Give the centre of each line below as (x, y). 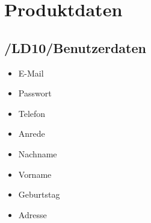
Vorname (35, 174)
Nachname (38, 153)
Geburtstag (39, 194)
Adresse (32, 214)
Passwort (35, 93)
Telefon (32, 113)
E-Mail (31, 73)
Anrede (32, 133)
